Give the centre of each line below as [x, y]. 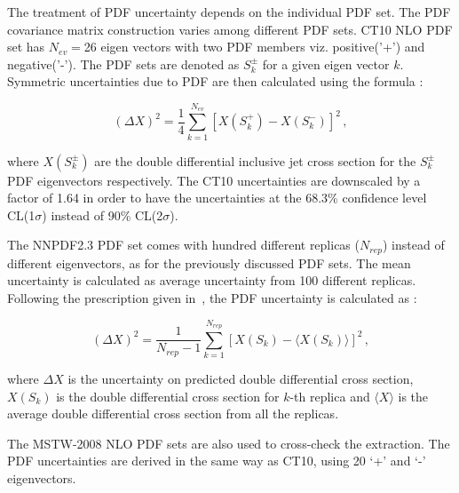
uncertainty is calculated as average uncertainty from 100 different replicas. [212, 280]
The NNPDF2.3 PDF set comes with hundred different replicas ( [183, 245]
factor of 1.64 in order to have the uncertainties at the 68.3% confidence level [217, 198]
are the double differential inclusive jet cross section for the [255, 160]
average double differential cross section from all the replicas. [173, 413]
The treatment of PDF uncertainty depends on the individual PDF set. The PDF [229, 12]
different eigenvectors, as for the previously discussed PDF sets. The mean [209, 262]
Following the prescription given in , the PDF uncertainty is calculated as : [212, 297]
